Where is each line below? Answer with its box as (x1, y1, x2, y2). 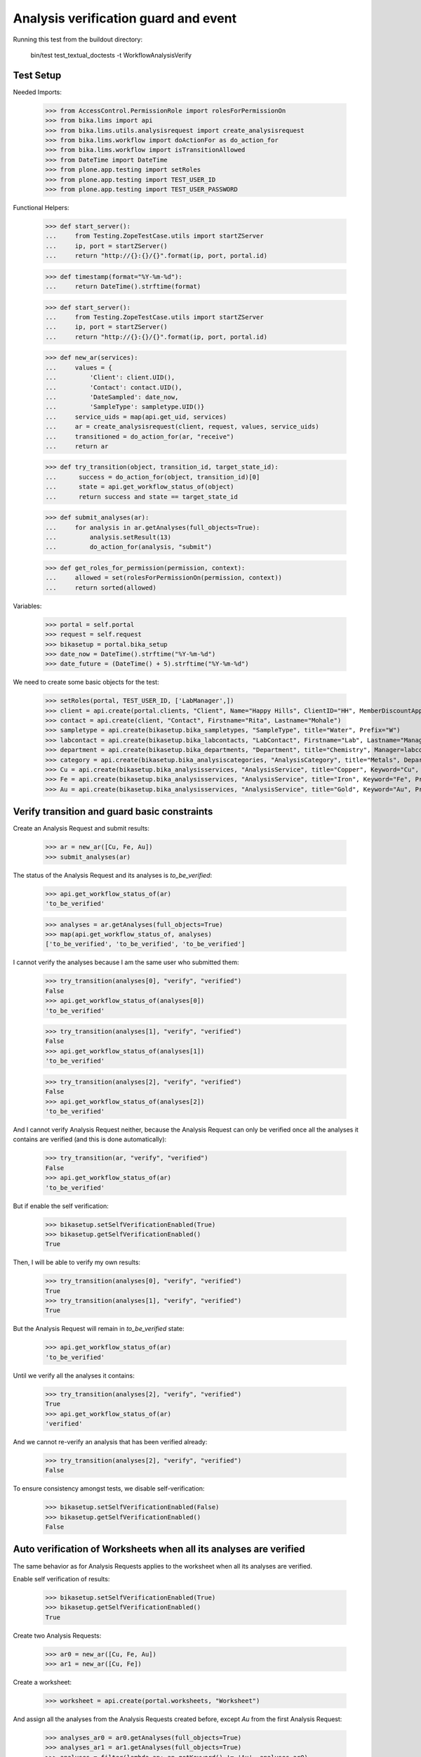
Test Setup (13, 69, 62, 81)
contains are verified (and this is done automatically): (13, 1135, 167, 1143)
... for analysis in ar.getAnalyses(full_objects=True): (45, 524, 260, 531)
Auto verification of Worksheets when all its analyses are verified (13, 1543, 305, 1555)
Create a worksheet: (13, 1678, 72, 1687)
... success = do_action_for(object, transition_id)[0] (45, 473, 260, 481)
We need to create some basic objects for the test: (13, 678, 159, 687)
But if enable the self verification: (13, 1202, 109, 1210)
